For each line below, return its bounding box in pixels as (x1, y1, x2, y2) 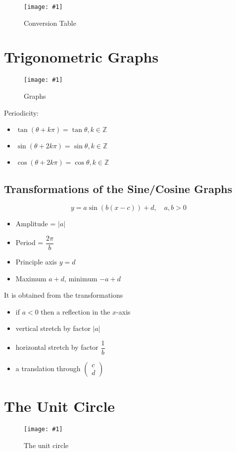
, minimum (64, 273, 97, 283)
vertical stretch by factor (15, 323, 91, 333)
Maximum (15, 273, 47, 283)
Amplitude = (15, 218, 56, 229)
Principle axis (15, 257, 57, 267)
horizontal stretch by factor (15, 342, 98, 352)
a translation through (15, 363, 81, 374)
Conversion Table (24, 17, 76, 28)
